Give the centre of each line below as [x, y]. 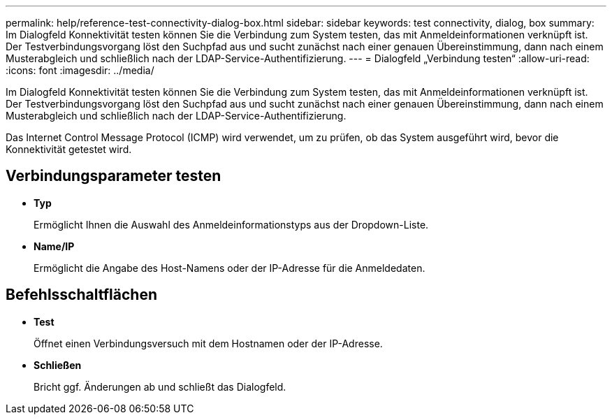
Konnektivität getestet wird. [69, 149]
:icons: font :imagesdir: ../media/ [80, 70]
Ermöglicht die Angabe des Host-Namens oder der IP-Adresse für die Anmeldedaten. [229, 268]
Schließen [58, 365]
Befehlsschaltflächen [81, 295]
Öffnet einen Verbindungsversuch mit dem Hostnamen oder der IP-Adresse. [208, 343]
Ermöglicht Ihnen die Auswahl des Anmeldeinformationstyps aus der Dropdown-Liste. [231, 224]
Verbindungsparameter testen [114, 176]
